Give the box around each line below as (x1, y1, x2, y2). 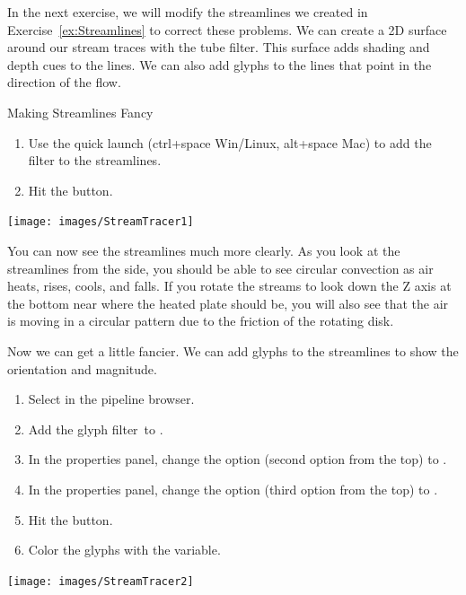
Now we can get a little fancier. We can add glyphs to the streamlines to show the (7, 341, 459, 360)
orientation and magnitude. (7, 359, 157, 378)
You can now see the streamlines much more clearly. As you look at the (7, 241, 400, 259)
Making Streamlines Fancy (7, 102, 154, 121)
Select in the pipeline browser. (28, 389, 195, 408)
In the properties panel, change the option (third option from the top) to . (28, 479, 438, 498)
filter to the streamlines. (28, 151, 162, 170)
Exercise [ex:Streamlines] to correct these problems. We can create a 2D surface (7, 20, 447, 39)
